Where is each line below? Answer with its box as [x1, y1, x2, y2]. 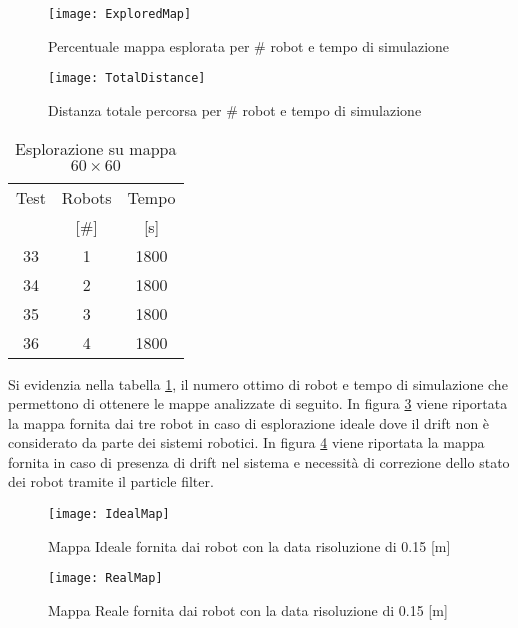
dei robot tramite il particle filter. [8, 471, 214, 492]
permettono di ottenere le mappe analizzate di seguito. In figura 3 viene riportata [8, 393, 508, 414]
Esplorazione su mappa [15, 136, 177, 160]
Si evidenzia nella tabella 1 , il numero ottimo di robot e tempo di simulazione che [8, 373, 508, 394]
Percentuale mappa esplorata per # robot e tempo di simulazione [48, 35, 450, 56]
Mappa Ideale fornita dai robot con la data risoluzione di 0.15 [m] [48, 535, 451, 556]
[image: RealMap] [48, 571, 163, 586]
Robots [61, 185, 112, 209]
